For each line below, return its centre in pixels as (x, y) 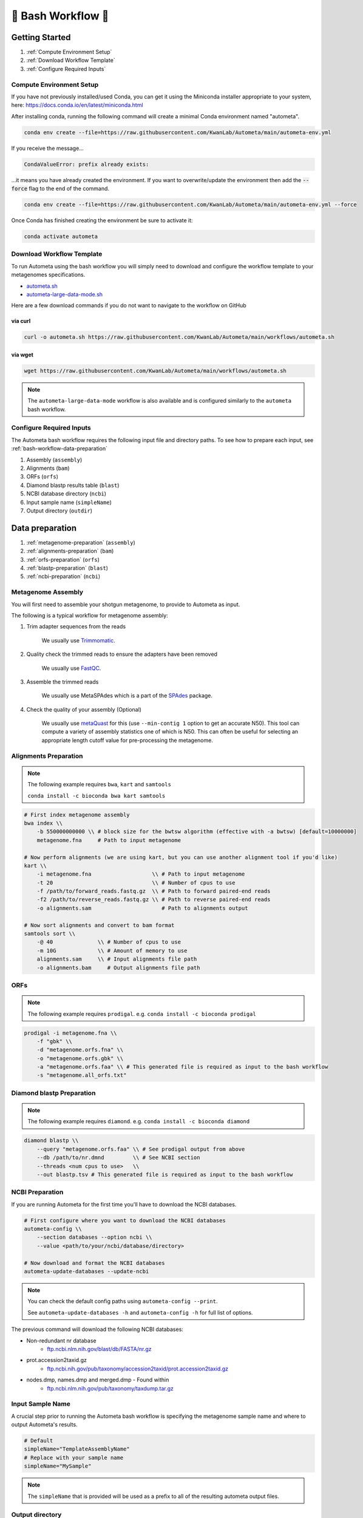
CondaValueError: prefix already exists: (87, 164)
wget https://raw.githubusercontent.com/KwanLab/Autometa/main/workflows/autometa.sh (155, 371)
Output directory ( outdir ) (59, 511)
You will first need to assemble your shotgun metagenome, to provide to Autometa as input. (126, 604)
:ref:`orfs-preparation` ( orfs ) (63, 559)
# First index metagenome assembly (77, 815)
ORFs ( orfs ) (42, 477)
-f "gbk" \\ (55, 1041)
